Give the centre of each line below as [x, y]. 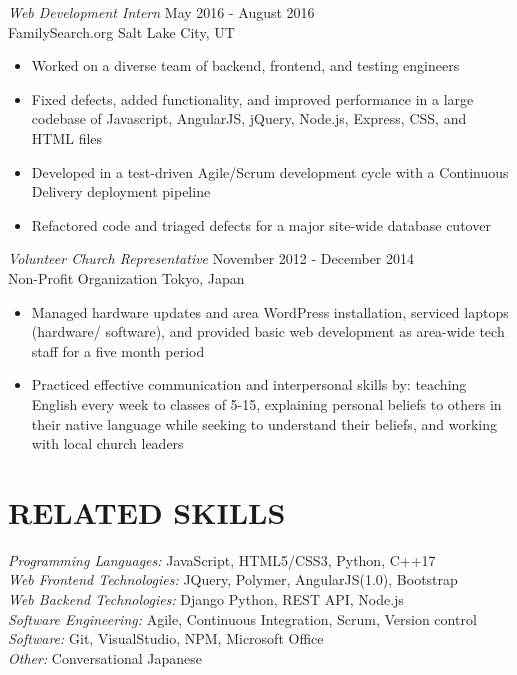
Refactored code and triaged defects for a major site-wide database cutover [261, 224]
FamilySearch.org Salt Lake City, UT [121, 31]
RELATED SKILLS [147, 511]
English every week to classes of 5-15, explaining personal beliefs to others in [266, 403]
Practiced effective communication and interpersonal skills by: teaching [249, 384]
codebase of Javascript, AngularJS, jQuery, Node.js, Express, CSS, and [249, 118]
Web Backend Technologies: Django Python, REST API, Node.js [206, 599]
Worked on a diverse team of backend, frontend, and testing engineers [245, 65]
